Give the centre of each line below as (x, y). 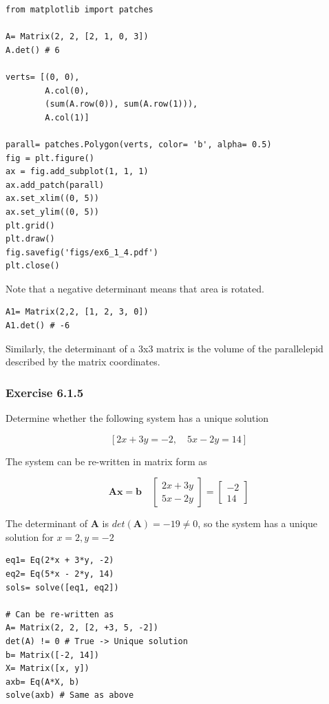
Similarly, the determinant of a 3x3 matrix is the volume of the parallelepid (164, 348)
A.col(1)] (67, 117)
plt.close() (33, 266)
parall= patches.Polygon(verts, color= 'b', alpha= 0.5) (139, 144)
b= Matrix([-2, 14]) (53, 655)
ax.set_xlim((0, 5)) (53, 199)
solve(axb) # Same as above (70, 695)
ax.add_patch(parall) (55, 185)
